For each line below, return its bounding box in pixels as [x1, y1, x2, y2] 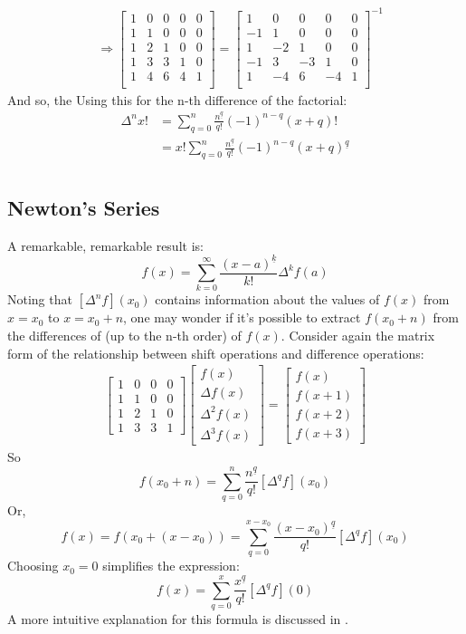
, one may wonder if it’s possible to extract [123, 308, 361, 327]
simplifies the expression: [102, 556, 240, 575]
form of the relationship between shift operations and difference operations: [7, 343, 424, 362]
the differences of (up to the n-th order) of [7, 326, 242, 344]
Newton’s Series [7, 193, 160, 221]
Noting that [7, 290, 72, 309]
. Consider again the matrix [281, 326, 435, 344]
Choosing [7, 556, 59, 575]
